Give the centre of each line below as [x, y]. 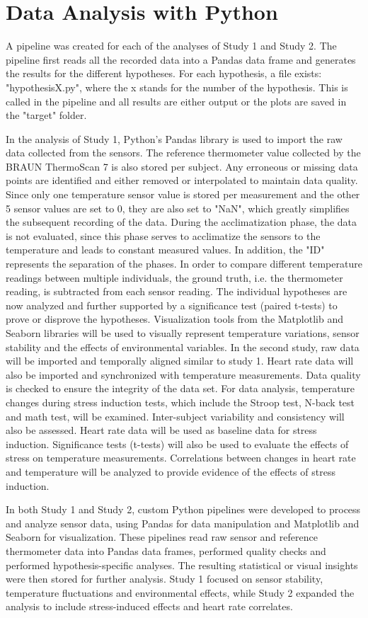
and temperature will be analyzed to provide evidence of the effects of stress [171, 471]
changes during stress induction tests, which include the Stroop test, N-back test [180, 402]
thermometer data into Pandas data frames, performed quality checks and [166, 550]
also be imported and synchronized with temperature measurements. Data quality [183, 374]
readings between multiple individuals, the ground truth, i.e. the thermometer [174, 277]
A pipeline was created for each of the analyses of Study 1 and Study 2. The [171, 46]
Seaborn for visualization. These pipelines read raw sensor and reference [162, 537]
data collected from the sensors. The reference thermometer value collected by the [183, 153]
